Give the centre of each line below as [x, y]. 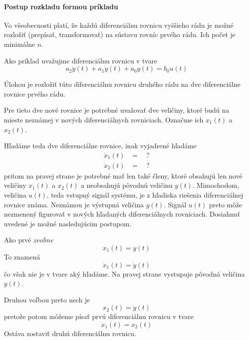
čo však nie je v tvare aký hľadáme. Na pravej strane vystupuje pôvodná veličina [124, 273]
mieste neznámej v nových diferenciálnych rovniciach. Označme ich [104, 119]
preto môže [225, 204]
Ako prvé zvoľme [29, 240]
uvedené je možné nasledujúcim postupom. [68, 223]
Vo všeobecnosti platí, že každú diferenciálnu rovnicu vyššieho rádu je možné [119, 25]
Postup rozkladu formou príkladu [61, 6]
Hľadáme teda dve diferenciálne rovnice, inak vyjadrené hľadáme [100, 146]
